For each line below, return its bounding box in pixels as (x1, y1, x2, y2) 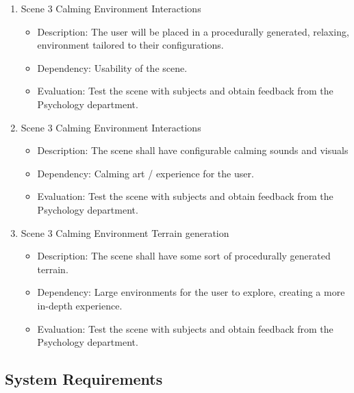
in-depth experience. (37, 298, 123, 312)
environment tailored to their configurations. (37, 38, 224, 52)
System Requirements (5, 368, 163, 390)
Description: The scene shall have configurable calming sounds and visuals (37, 143, 349, 157)
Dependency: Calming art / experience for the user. (37, 166, 254, 180)
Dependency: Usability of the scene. (37, 60, 188, 75)
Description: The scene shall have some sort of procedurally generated (37, 249, 331, 263)
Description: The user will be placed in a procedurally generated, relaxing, (37, 24, 349, 38)
